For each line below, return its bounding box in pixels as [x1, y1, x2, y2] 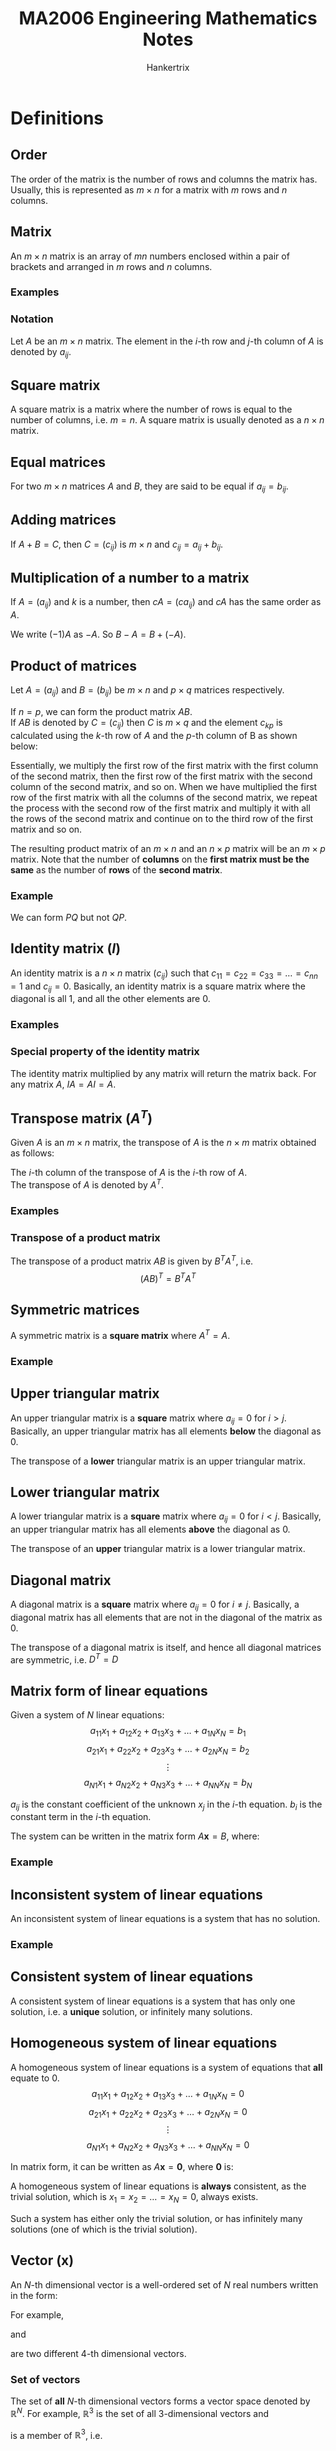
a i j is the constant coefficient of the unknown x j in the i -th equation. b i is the [10, 1798, 323, 1812]
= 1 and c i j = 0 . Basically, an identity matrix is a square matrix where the [10, 980, 306, 994]
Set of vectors [10, 2372, 81, 2386]
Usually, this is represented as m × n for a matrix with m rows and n [10, 183, 288, 196]
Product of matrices [10, 657, 138, 674]
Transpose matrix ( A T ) [10, 1107, 153, 1127]
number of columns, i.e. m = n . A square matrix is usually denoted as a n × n [10, 414, 325, 426]
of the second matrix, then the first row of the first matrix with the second [10, 770, 313, 782]
